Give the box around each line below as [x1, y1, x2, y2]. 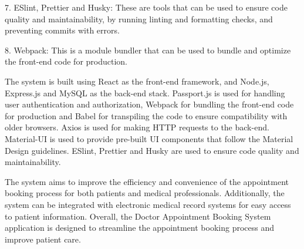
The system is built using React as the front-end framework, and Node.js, [5, 75, 269, 87]
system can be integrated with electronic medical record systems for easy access [5, 198, 291, 210]
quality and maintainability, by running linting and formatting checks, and [5, 12, 273, 25]
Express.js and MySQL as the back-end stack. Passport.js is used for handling [5, 86, 285, 99]
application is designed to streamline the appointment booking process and [5, 221, 274, 234]
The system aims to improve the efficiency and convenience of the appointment [5, 175, 289, 187]
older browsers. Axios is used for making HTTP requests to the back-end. [5, 121, 269, 133]
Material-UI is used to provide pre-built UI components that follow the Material [5, 132, 293, 144]
